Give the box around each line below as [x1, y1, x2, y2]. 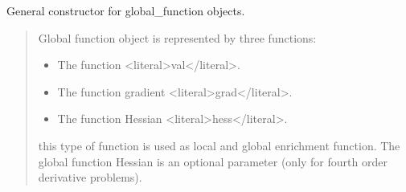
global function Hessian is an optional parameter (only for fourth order [38, 153, 388, 170]
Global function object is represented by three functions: [38, 29, 317, 46]
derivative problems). [38, 169, 142, 186]
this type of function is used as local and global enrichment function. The [38, 137, 400, 153]
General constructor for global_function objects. [6, 2, 245, 18]
